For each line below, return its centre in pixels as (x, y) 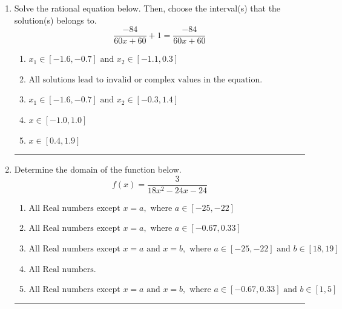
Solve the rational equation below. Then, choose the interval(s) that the (147, 8)
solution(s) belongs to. (55, 20)
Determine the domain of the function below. (98, 169)
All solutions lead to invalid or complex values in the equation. (146, 80)
